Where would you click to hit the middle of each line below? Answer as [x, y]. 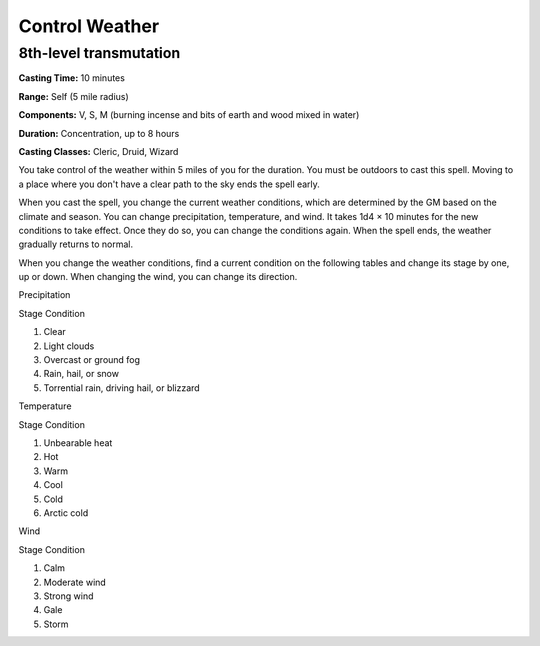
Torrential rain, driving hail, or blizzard [121, 387]
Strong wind [68, 596]
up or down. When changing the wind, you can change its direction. [158, 277]
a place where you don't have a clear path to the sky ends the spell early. [169, 184]
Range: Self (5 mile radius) [73, 96]
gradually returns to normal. [76, 244]
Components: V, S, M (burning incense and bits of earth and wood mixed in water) [189, 115]
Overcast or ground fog [91, 360]
